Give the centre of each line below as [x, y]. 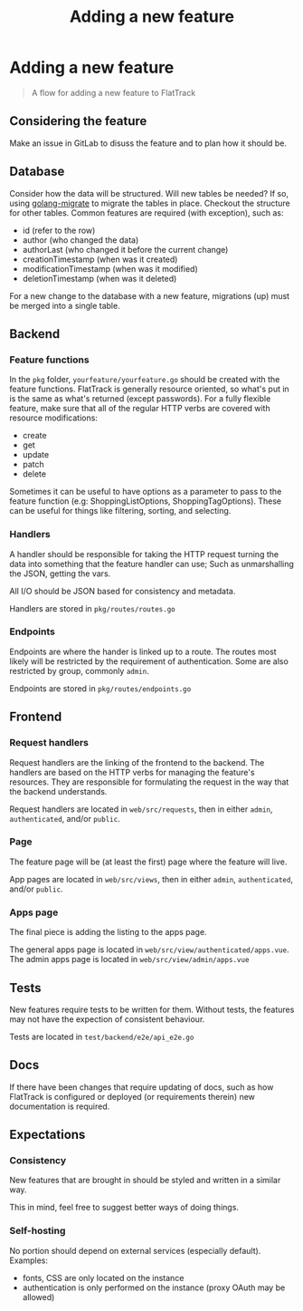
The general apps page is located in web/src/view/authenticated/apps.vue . [149, 950]
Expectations [47, 1135]
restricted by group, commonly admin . [79, 670]
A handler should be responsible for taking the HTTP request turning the [144, 554]
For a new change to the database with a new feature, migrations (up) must [150, 295]
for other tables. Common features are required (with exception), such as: [147, 212]
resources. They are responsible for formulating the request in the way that [149, 782]
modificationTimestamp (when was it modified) [110, 268]
